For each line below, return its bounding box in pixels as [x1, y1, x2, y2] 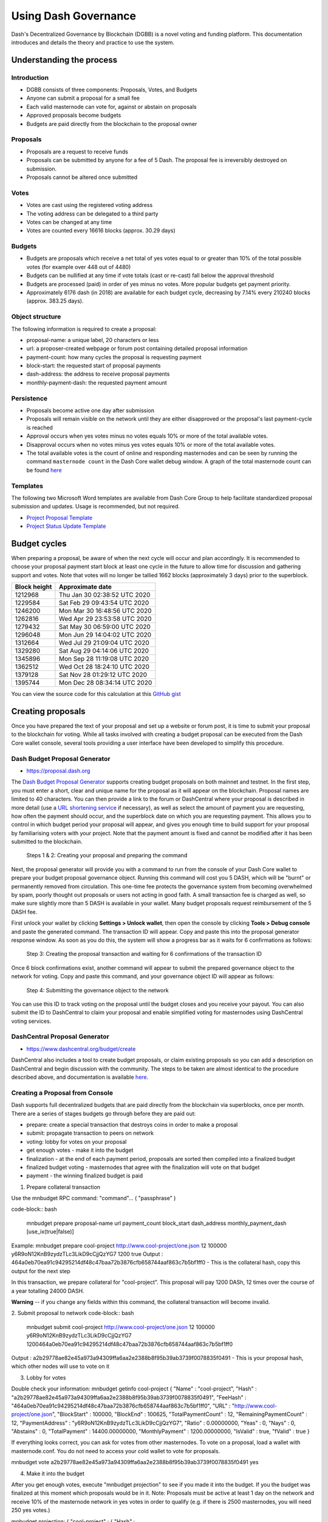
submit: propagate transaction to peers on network [26, 1129, 154, 1137]
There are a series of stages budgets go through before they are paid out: [11, 1110, 196, 1117]
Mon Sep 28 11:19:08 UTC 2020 [58, 654, 149, 663]
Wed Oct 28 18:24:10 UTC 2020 [58, 662, 150, 671]
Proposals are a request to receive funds [26, 148, 129, 155]
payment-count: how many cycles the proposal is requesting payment [26, 353, 202, 360]
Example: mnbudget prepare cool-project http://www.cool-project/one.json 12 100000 [11, 1242, 227, 1249]
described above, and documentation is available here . [11, 1073, 149, 1081]
